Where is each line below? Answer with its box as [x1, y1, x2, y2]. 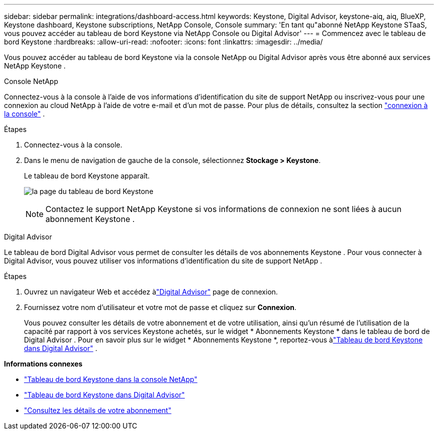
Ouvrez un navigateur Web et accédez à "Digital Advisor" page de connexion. [24, 287, 278, 296]
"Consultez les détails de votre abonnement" [24, 406, 171, 414]
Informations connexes [4, 359, 82, 368]
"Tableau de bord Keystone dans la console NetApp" [24, 375, 197, 383]
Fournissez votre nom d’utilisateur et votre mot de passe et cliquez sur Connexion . [24, 303, 296, 311]
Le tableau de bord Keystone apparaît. [24, 171, 150, 180]
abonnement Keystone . [45, 214, 135, 224]
